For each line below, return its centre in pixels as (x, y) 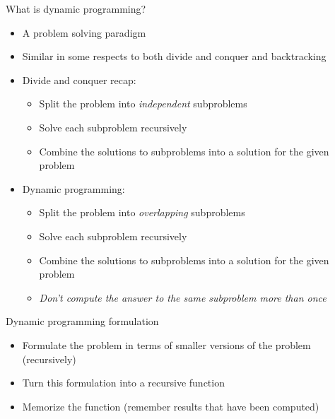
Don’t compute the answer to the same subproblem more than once (183, 297)
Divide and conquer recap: (79, 79)
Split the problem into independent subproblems (143, 104)
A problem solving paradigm (84, 32)
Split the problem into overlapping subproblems (142, 212)
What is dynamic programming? (76, 8)
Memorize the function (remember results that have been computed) (171, 406)
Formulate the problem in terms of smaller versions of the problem (166, 344)
